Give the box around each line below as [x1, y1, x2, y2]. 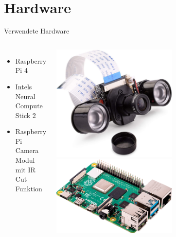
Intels [15, 81, 32, 91]
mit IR [15, 164, 35, 174]
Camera [15, 145, 39, 155]
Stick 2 [15, 110, 36, 120]
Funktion [15, 183, 42, 193]
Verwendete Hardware [4, 26, 70, 36]
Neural [15, 91, 35, 101]
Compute [15, 101, 43, 111]
